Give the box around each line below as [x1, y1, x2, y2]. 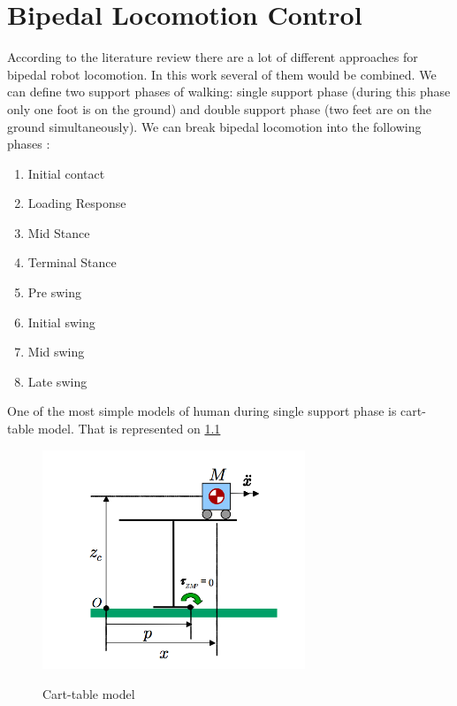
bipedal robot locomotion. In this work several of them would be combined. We [7, 65, 437, 83]
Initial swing [27, 312, 95, 331]
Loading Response [27, 194, 126, 212]
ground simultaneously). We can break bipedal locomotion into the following [7, 117, 422, 135]
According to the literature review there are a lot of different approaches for [7, 48, 418, 66]
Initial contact [27, 164, 105, 182]
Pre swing [27, 283, 81, 302]
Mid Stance [27, 223, 90, 242]
